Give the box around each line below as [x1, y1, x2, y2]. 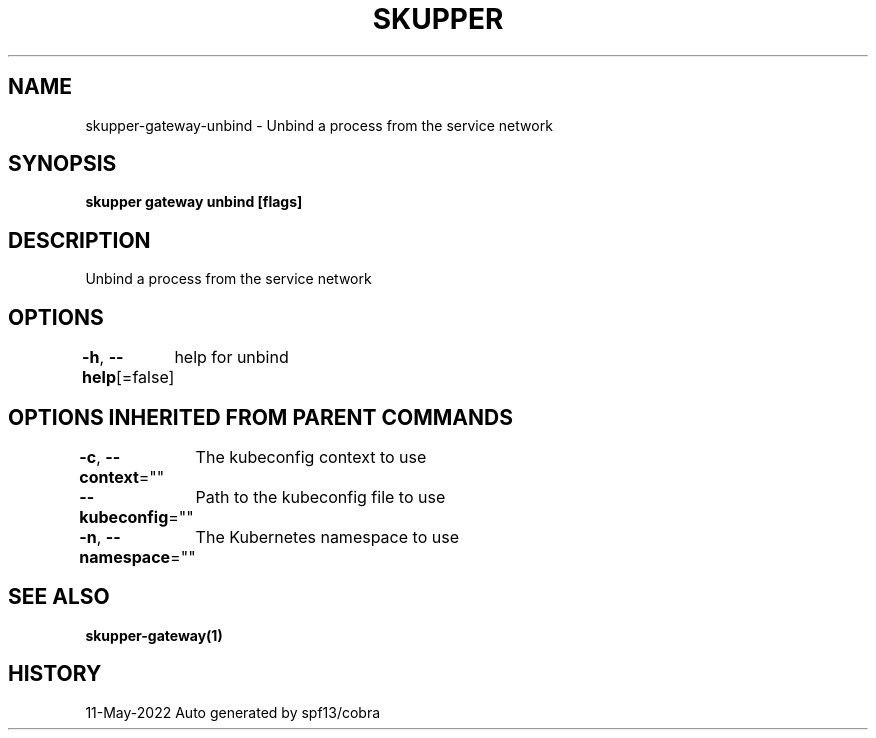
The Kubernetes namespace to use [195, 526, 459, 547]
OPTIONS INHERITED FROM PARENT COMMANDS [8, 404, 513, 430]
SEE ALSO [8, 584, 110, 610]
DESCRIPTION [8, 227, 151, 253]
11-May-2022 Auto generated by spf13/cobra [85, 703, 381, 721]
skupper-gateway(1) [85, 626, 223, 644]
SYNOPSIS [8, 151, 117, 177]
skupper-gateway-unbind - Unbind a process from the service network [85, 116, 553, 134]
